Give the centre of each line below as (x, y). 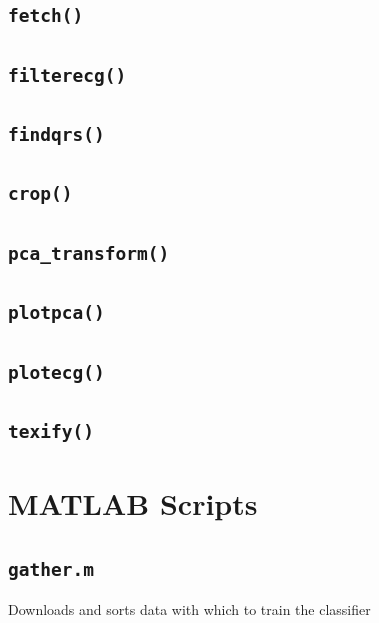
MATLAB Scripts (133, 503)
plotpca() (56, 313)
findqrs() (56, 135)
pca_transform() (89, 253)
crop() (40, 194)
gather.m (51, 569)
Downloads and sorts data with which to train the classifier (189, 609)
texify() (51, 431)
